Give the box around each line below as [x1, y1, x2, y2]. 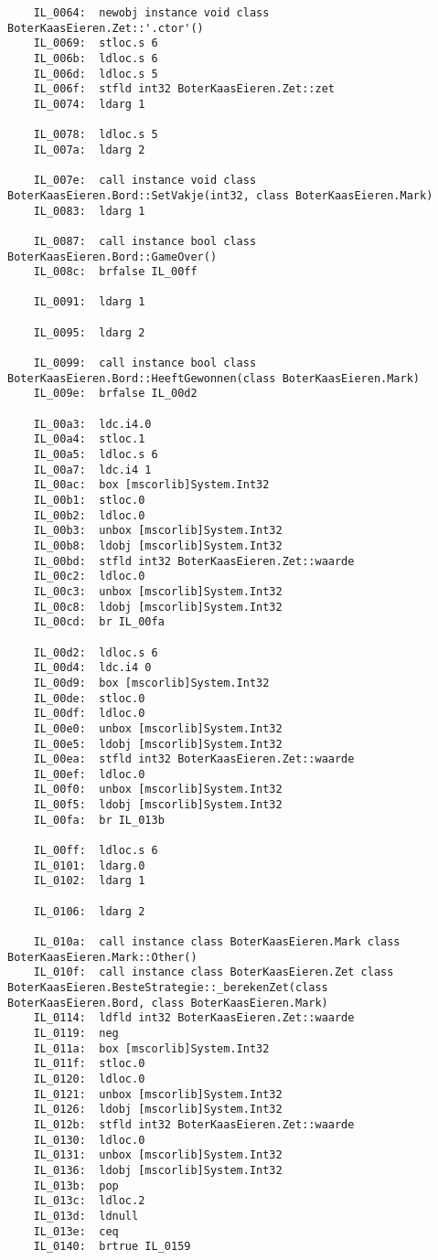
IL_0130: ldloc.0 [33, 1133, 145, 1147]
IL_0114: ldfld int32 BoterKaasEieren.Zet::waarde [33, 1011, 355, 1025]
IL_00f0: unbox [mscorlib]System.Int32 [33, 783, 283, 796]
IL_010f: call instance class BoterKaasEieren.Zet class [33, 966, 394, 979]
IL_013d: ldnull [33, 1209, 139, 1223]
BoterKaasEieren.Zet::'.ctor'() [7, 21, 204, 35]
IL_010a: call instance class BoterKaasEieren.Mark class [33, 935, 401, 949]
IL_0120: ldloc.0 [33, 1072, 145, 1085]
